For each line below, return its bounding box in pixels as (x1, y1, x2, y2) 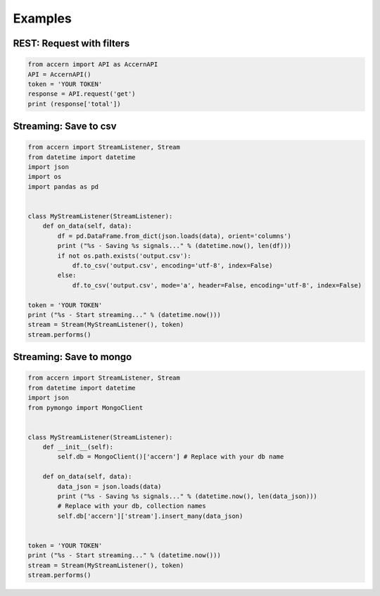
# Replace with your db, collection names (57, 502, 207, 510)
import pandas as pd (27, 182, 99, 190)
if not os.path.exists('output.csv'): (57, 252, 191, 260)
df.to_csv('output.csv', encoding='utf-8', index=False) (72, 261, 273, 269)
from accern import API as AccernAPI (27, 61, 158, 68)
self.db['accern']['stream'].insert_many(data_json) (57, 511, 243, 520)
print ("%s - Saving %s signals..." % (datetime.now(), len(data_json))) (57, 492, 318, 500)
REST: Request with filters (13, 37, 130, 49)
